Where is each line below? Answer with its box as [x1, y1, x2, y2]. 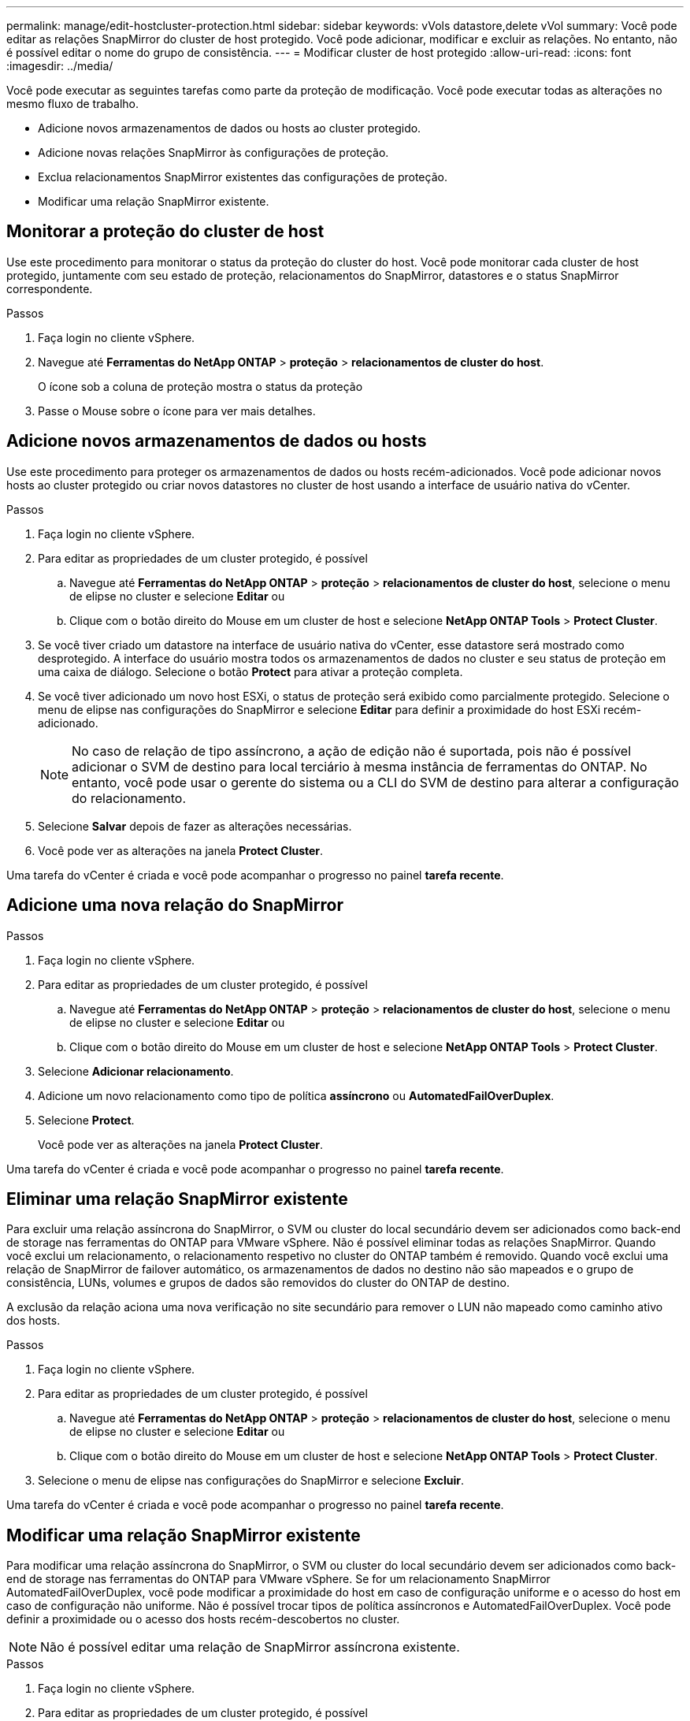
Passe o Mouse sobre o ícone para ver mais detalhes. [38, 403, 316, 418]
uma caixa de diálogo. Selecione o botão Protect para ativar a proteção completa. [38, 664, 463, 678]
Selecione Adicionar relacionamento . [38, 1064, 234, 1078]
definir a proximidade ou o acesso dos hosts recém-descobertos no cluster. [6, 1612, 400, 1626]
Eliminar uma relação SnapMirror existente [6, 1188, 348, 1209]
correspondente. [6, 281, 93, 296]
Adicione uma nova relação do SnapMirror [6, 895, 343, 916]
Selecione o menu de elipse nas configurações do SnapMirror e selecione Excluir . [38, 1474, 465, 1488]
